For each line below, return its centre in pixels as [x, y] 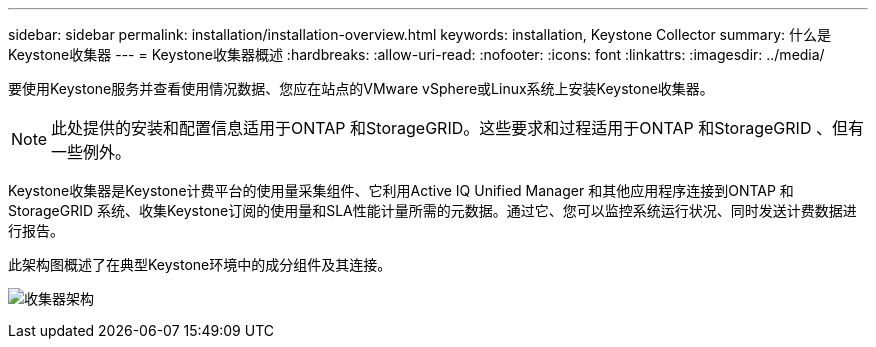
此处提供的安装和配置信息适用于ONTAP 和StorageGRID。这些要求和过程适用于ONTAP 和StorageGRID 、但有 [457, 128]
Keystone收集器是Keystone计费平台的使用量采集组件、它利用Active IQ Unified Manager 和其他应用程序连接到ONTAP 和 [401, 190]
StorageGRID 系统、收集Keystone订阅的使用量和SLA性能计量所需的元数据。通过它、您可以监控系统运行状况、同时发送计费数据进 [432, 210]
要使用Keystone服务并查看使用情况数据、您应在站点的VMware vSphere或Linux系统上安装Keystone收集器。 [361, 88]
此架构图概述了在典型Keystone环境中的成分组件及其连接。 [200, 264]
